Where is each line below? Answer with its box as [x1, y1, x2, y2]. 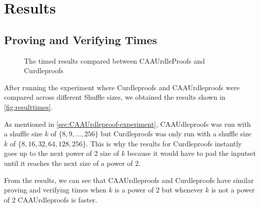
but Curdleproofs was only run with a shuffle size [100, 128, 251, 139]
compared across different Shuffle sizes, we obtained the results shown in [4, 92, 225, 102]
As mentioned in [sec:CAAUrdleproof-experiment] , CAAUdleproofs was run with [4, 118, 251, 129]
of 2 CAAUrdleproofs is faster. [4, 194, 97, 204]
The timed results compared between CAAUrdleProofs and [24, 55, 205, 66]
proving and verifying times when [4, 184, 106, 195]
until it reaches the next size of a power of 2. [4, 157, 141, 168]
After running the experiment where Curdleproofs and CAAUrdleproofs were [4, 82, 240, 92]
